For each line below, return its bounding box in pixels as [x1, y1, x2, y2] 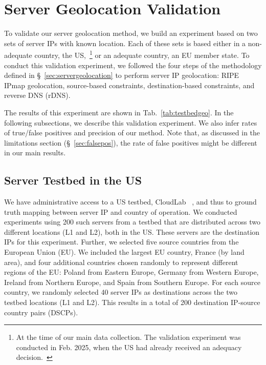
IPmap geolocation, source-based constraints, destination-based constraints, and [4, 79, 255, 90]
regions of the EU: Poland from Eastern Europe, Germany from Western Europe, [4, 267, 259, 277]
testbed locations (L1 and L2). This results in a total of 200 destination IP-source [4, 297, 260, 308]
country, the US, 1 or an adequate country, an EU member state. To [34, 48, 250, 60]
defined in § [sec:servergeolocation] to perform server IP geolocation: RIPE [4, 70, 239, 80]
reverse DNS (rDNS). [4, 90, 71, 100]
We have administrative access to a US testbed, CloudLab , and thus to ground [4, 196, 257, 207]
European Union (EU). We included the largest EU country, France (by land [4, 247, 245, 257]
